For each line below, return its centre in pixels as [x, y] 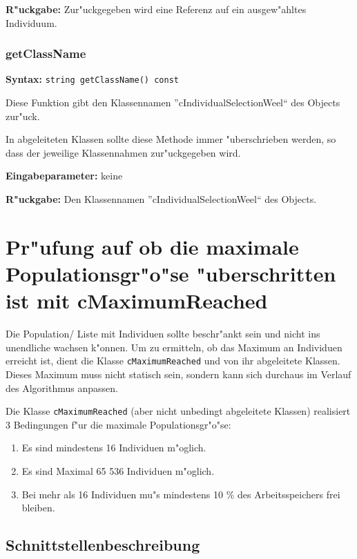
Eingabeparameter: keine [64, 176]
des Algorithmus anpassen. [62, 388]
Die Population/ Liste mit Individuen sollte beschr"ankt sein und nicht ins [163, 334]
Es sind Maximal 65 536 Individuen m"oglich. [118, 471]
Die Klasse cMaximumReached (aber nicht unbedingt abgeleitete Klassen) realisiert [178, 411]
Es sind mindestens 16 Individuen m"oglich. [114, 448]
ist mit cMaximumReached [137, 301]
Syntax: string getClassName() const [92, 79]
